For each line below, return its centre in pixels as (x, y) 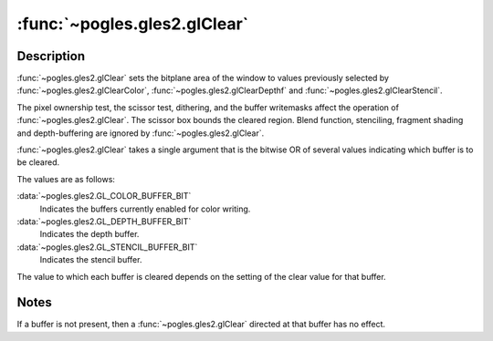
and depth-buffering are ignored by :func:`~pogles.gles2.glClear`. (141, 133)
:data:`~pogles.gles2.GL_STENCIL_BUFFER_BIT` (107, 247)
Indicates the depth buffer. (89, 234)
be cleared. (38, 162)
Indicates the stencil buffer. (91, 260)
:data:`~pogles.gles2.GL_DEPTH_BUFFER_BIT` (104, 221)
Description (51, 56)
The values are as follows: (66, 179)
